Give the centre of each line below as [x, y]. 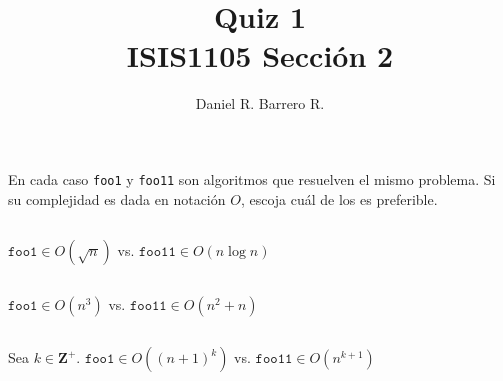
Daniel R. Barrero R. [260, 103]
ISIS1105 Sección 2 [260, 55]
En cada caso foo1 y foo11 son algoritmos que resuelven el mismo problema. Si [252, 178]
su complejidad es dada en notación [117, 198]
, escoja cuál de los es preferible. [339, 198]
